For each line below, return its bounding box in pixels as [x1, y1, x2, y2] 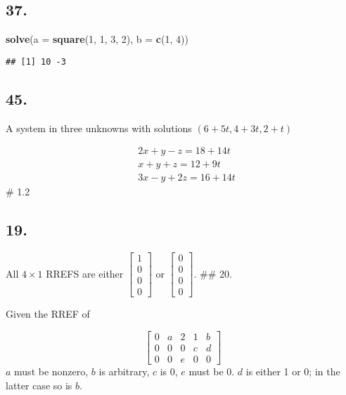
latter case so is [6, 377, 72, 392]
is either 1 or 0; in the [245, 363, 340, 378]
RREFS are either [46, 266, 124, 280]
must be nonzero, [14, 363, 89, 378]
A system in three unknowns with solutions [6, 120, 192, 135]
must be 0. [188, 363, 235, 378]
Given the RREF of [6, 306, 90, 321]
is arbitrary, [98, 363, 150, 378]
